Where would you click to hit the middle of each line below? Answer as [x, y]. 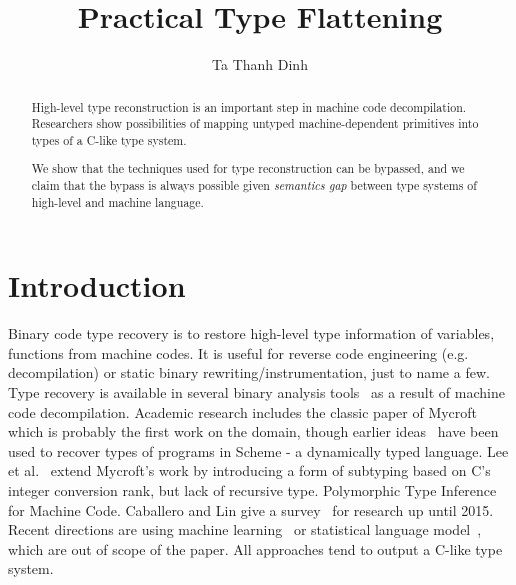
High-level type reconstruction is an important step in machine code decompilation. [249, 106]
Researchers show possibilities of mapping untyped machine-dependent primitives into [255, 123]
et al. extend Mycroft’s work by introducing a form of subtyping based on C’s [249, 470]
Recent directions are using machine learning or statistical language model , [245, 529]
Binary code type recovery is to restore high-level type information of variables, [251, 333]
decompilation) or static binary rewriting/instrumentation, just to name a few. [249, 372]
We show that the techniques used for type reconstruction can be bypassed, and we [248, 168]
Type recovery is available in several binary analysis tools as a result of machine [256, 392]
